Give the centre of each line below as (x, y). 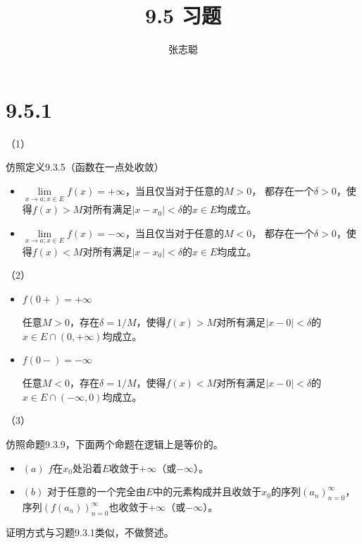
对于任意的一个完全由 (96, 491)
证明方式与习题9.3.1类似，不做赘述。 (90, 532)
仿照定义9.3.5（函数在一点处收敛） (85, 167)
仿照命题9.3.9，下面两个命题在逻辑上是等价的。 (114, 444)
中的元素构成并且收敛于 (207, 491)
